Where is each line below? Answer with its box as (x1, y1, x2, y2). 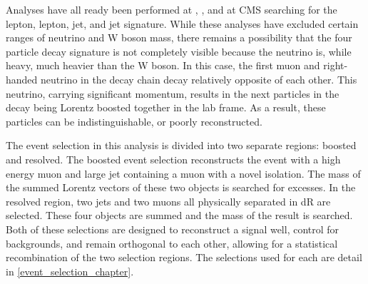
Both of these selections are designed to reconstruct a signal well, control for (6, 221, 339, 236)
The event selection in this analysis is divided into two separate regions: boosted (6, 138, 357, 153)
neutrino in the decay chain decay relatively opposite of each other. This (41, 71, 357, 86)
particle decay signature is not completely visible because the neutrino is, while (6, 44, 352, 59)
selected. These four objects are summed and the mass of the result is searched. (6, 208, 353, 223)
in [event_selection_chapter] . (6, 263, 134, 278)
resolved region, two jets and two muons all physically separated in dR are (6, 193, 331, 208)
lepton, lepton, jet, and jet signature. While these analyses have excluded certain (6, 16, 359, 31)
